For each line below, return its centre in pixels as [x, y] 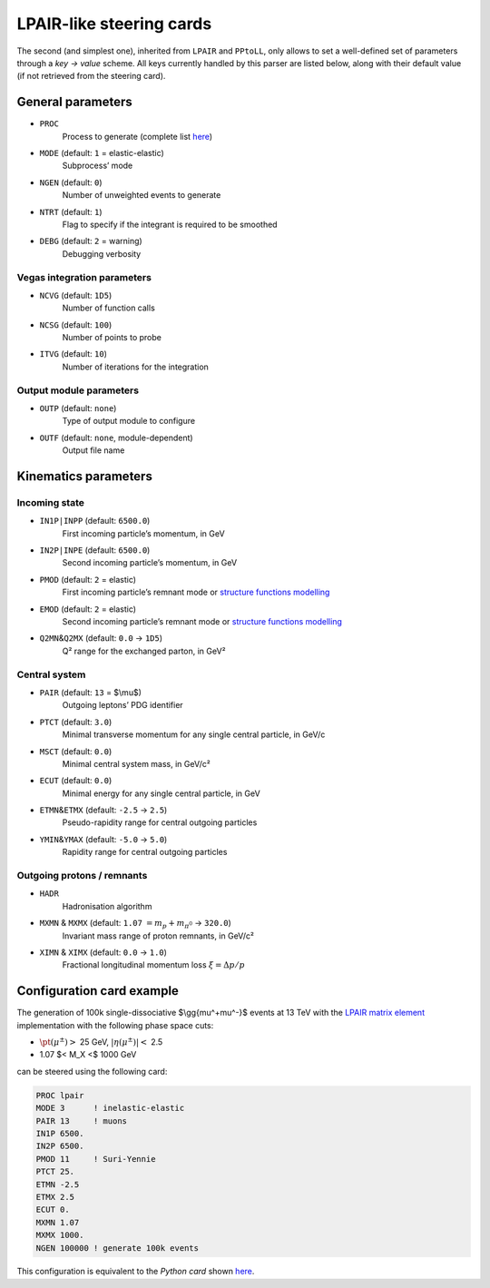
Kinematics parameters [85, 476]
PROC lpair [60, 1095]
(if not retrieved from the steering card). [91, 76]
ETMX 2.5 [55, 1197]
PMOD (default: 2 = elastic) [88, 579]
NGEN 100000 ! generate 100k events [118, 1248]
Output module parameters [78, 390]
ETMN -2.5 [58, 1184]
